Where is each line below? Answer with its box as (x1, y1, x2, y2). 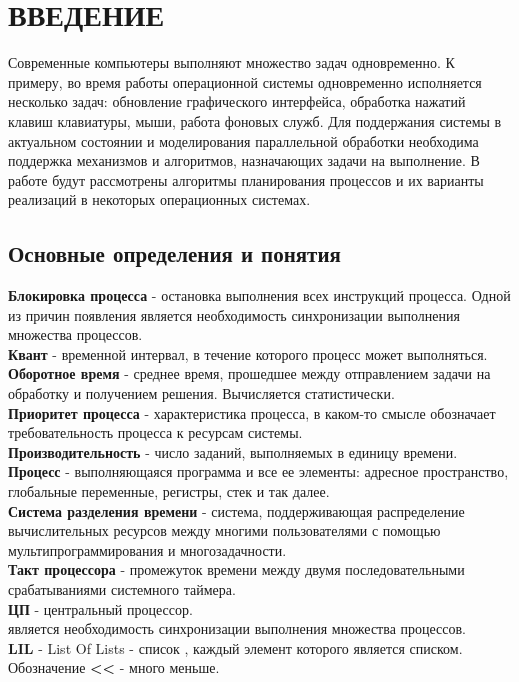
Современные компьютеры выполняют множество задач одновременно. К (8, 52, 455, 73)
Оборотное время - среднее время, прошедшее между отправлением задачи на (8, 363, 491, 384)
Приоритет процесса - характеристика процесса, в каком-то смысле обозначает (8, 402, 496, 423)
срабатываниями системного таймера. (8, 578, 236, 599)
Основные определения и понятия (8, 238, 341, 269)
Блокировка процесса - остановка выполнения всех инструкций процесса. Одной (8, 285, 511, 306)
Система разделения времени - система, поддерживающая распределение (8, 500, 465, 521)
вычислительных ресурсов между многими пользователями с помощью (8, 520, 441, 541)
